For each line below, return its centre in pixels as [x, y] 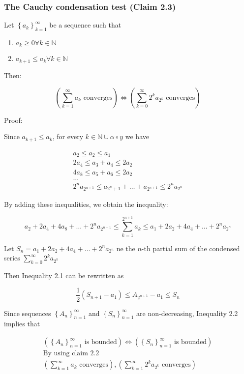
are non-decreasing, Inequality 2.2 [187, 313]
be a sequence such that [85, 25]
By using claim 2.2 [71, 354]
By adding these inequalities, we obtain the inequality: [86, 204]
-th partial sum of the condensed [191, 248]
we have [137, 136]
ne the [126, 248]
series [12, 258]
